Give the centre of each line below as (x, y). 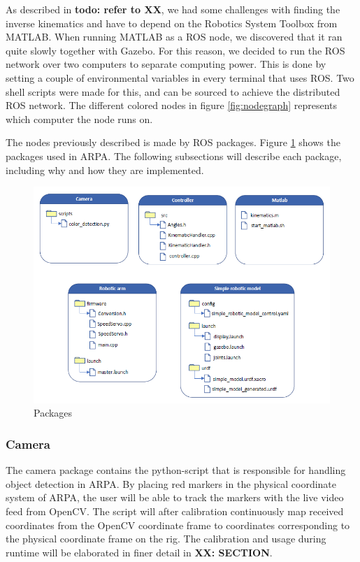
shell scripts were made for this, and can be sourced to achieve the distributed (173, 91)
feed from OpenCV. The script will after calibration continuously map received (175, 511)
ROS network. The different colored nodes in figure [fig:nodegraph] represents (172, 105)
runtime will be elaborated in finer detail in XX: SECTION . (139, 552)
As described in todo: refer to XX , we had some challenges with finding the (173, 9)
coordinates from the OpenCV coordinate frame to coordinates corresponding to (178, 525)
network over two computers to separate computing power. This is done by (166, 64)
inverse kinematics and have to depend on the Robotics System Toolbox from (172, 23)
